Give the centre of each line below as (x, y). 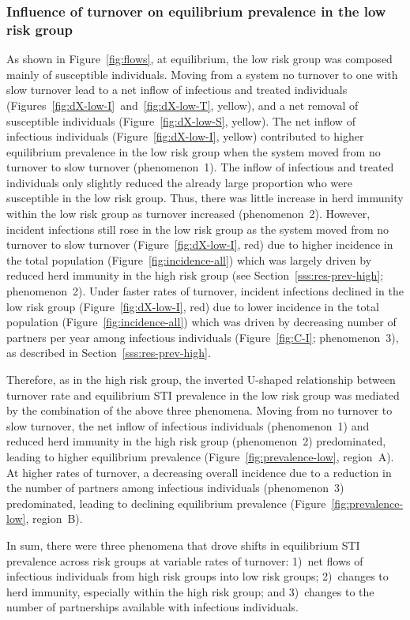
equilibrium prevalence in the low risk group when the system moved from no (194, 151)
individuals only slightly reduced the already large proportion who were (179, 182)
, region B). (54, 519)
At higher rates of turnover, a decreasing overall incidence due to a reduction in (199, 472)
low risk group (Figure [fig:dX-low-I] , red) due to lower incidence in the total (193, 306)
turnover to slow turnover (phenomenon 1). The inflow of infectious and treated (200, 167)
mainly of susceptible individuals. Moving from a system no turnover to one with (202, 74)
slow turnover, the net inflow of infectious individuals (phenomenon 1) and (188, 425)
